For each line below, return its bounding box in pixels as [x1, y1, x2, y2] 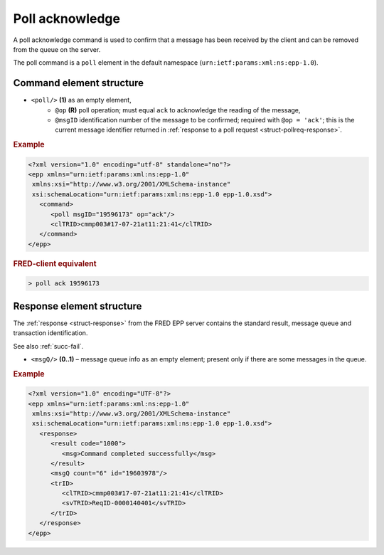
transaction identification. [13, 329, 88, 337]
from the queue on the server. [13, 45, 101, 53]
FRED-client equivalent [13, 258, 97, 268]
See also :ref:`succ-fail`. [13, 342, 84, 350]
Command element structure [13, 77, 144, 89]
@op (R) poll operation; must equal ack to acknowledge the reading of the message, [55, 105, 301, 114]
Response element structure [13, 300, 142, 312]
